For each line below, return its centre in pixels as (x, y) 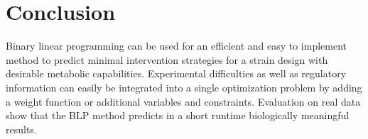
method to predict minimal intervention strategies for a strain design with (167, 59)
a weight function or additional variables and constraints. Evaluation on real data (183, 101)
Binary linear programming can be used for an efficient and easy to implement (177, 46)
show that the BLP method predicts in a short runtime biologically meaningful (178, 115)
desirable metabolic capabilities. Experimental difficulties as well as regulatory (176, 73)
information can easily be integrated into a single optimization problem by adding (184, 87)
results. (21, 129)
